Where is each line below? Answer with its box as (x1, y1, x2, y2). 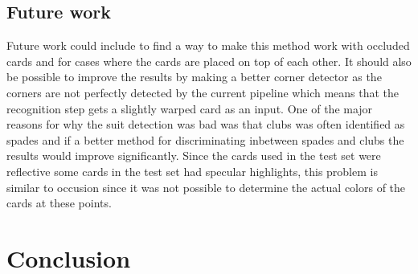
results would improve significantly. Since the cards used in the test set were (6, 147, 381, 164)
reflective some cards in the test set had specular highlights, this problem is (6, 162, 378, 179)
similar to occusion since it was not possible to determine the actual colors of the (6, 178, 406, 195)
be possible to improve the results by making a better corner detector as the (6, 68, 382, 85)
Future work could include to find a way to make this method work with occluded (6, 37, 410, 54)
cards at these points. (6, 194, 112, 211)
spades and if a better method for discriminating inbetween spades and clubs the (6, 131, 404, 148)
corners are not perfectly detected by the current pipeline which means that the (6, 84, 400, 100)
